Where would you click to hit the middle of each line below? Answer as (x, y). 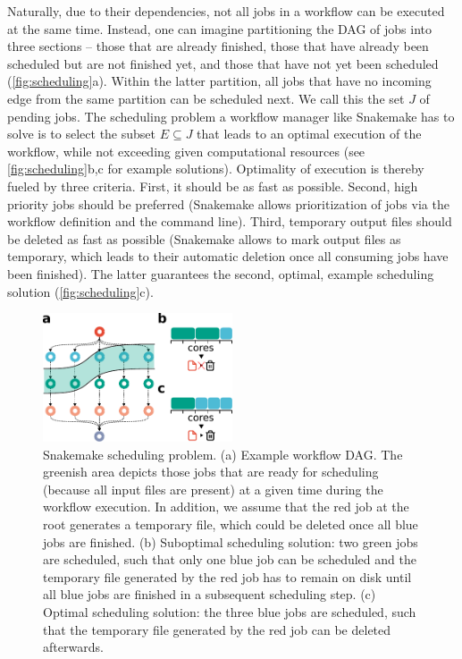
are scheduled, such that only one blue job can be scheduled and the (230, 559)
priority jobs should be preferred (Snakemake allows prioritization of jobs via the (228, 203)
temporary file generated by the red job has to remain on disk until (227, 576)
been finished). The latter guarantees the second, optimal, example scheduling (221, 273)
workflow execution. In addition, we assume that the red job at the (226, 507)
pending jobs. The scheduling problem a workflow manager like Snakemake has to (231, 116)
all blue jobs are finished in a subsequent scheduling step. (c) (210, 594)
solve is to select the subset (81, 134)
